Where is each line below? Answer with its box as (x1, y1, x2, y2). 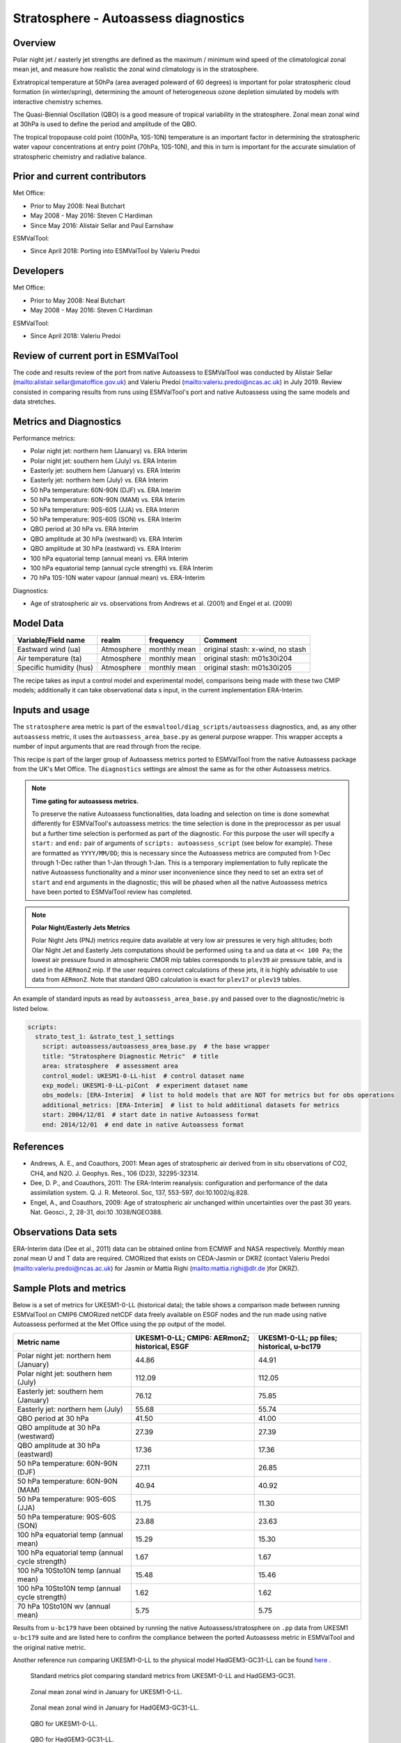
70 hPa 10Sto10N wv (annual (17, 1601, 111, 1611)
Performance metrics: (13, 434, 76, 442)
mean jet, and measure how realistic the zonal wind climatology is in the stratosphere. (13, 65, 259, 73)
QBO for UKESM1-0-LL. (30, 1719, 98, 1728)
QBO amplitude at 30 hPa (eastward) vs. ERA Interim (30, 545, 181, 553)
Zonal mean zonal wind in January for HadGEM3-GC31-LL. (30, 1703, 199, 1712)
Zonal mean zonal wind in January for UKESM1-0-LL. (30, 1687, 182, 1696)
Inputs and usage (13, 704, 90, 716)
